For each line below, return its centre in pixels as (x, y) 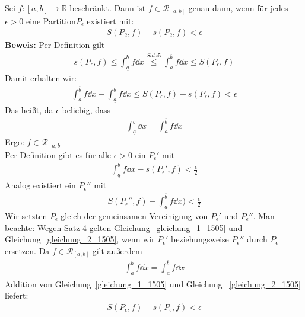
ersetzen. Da (27, 250)
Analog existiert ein (40, 185)
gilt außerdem (117, 250)
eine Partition (51, 20)
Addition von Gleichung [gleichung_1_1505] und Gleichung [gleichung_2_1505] (153, 284)
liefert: (17, 295)
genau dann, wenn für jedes (238, 8)
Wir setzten (26, 215)
